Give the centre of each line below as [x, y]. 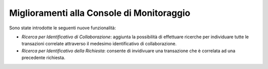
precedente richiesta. [43, 58]
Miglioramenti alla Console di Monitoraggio [100, 13]
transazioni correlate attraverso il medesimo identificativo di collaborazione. [99, 44]
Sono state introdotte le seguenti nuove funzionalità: [63, 28]
